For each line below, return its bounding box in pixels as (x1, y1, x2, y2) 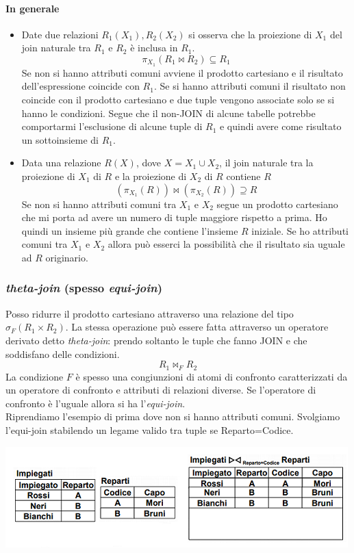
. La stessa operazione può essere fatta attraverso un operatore (65, 320, 329, 334)
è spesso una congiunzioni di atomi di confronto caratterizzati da (75, 369, 348, 383)
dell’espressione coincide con (21, 79, 140, 93)
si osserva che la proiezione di (188, 27, 312, 41)
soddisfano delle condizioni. (5, 346, 120, 361)
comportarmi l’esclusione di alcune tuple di (21, 119, 203, 133)
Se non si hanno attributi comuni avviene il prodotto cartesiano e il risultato (21, 65, 343, 79)
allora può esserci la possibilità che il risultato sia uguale (108, 237, 345, 251)
